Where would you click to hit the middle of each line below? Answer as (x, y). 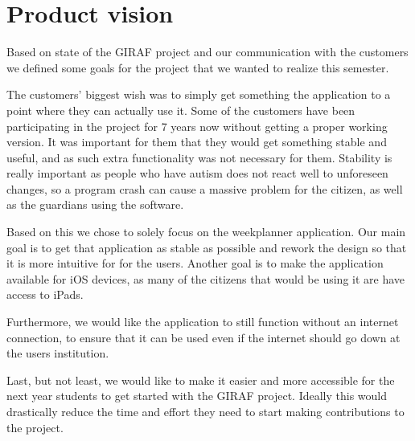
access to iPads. (45, 294)
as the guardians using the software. (95, 204)
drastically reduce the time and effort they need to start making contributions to (205, 411)
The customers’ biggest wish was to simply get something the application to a (199, 94)
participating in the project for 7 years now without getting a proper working (197, 126)
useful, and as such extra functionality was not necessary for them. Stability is (199, 157)
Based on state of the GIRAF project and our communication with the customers (207, 52)
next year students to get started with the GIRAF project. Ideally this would (197, 396)
